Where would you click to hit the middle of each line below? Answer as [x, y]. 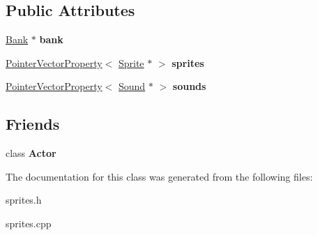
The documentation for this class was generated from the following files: [159, 176]
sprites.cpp [29, 223]
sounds [189, 86]
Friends [33, 124]
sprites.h [24, 200]
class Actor [31, 153]
